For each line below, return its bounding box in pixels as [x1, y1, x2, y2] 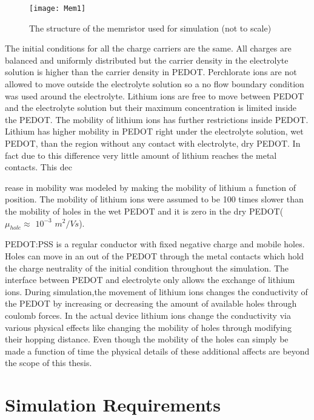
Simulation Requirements [5, 392, 221, 417]
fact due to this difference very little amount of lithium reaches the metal [5, 148, 277, 161]
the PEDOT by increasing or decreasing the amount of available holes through [5, 297, 297, 310]
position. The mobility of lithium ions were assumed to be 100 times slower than [5, 193, 304, 205]
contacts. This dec [5, 161, 72, 173]
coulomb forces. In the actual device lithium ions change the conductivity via [5, 308, 291, 321]
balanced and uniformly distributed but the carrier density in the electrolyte [5, 53, 289, 66]
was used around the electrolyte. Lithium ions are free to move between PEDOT [5, 89, 304, 102]
